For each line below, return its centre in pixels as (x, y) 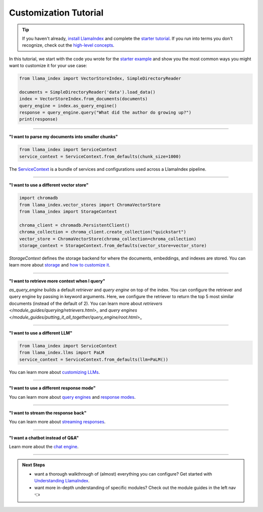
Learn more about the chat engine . (44, 447)
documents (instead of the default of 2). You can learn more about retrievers (86, 303)
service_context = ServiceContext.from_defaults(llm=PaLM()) (94, 359)
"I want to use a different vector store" (49, 185)
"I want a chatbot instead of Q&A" (44, 438)
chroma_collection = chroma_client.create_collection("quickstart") (103, 232)
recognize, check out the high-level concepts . (68, 45)
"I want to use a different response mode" (52, 388)
